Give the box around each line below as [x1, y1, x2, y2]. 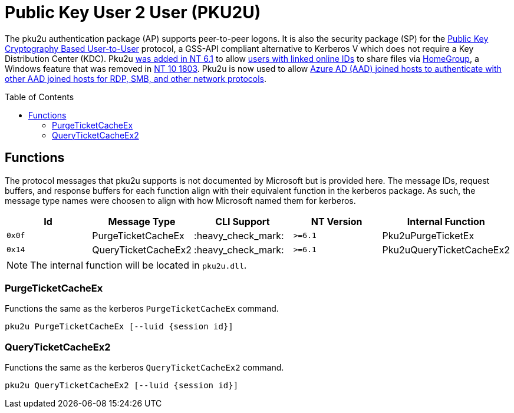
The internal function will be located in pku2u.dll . [30, 259, 247, 271]
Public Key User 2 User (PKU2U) [5, 2, 261, 22]
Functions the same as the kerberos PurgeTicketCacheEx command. [5, 303, 279, 314]
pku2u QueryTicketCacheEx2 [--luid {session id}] [5, 381, 239, 391]
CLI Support [215, 215, 270, 227]
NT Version [311, 215, 363, 227]
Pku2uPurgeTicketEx [382, 229, 475, 242]
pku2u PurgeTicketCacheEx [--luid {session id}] [5, 322, 233, 332]
